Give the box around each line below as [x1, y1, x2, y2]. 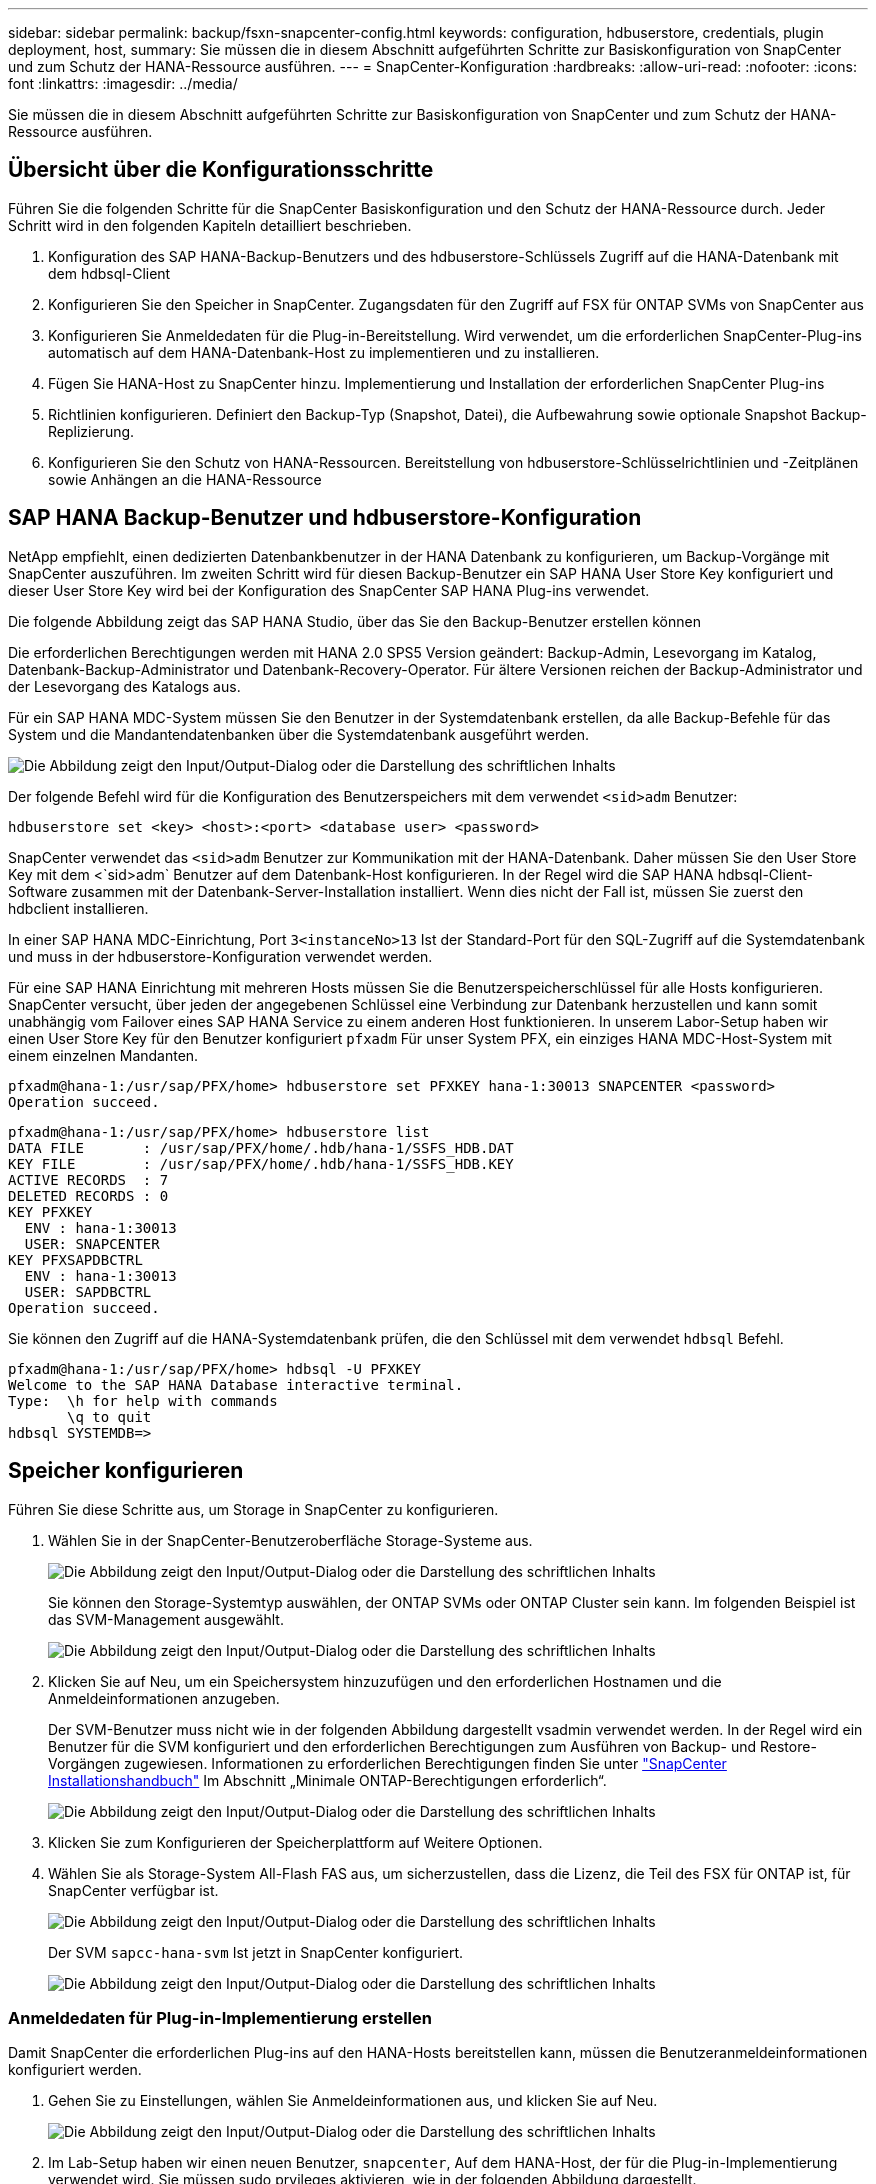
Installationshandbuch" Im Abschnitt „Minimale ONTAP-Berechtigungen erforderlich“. [48, 1771, 607, 1789]
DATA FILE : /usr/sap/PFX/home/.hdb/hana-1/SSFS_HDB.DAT [8, 1139, 514, 1156]
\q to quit [67, 1408, 152, 1425]
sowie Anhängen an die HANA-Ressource [48, 470, 322, 488]
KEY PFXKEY [8, 1203, 93, 1220]
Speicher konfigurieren [8, 1458, 244, 1484]
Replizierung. [48, 422, 135, 440]
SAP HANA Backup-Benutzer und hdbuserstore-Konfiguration [8, 505, 642, 531]
